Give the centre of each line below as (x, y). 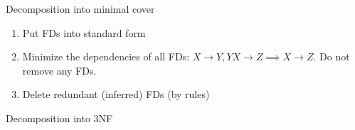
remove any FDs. (59, 70)
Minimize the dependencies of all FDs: (106, 56)
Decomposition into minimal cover (80, 9)
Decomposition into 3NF (59, 118)
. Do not (332, 56)
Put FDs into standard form (84, 32)
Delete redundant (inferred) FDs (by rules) (116, 94)
